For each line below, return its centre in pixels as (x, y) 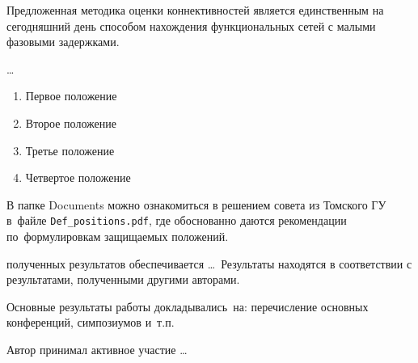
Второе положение (71, 122)
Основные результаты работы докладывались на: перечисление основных (188, 306)
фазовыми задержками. (63, 42)
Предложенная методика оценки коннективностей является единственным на (195, 10)
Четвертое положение (78, 177)
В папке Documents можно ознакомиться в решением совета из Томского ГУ (196, 204)
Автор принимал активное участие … (97, 349)
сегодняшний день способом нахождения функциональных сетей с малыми (191, 25)
